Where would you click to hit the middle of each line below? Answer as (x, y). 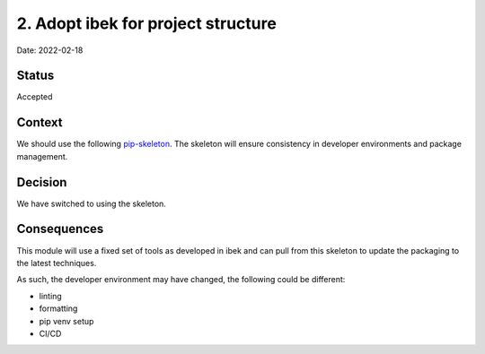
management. (42, 156)
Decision (42, 182)
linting (50, 296)
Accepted (35, 97)
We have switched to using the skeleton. (91, 203)
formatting (58, 308)
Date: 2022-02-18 (50, 50)
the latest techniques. (57, 263)
